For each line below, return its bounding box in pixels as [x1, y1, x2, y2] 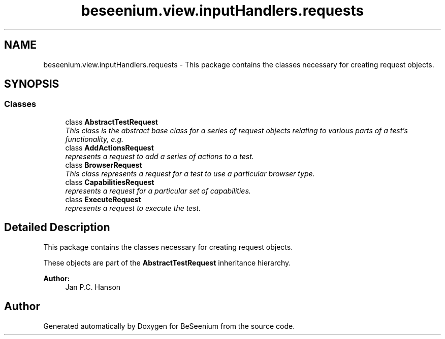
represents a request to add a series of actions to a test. [65, 152, 254, 161]
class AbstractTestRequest [65, 117, 158, 126]
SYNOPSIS [4, 78, 59, 91]
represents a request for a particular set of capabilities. [65, 186, 251, 195]
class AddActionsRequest [65, 143, 154, 152]
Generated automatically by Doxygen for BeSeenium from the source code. [43, 321, 295, 330]
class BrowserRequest [65, 160, 142, 169]
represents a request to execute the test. [65, 203, 201, 212]
